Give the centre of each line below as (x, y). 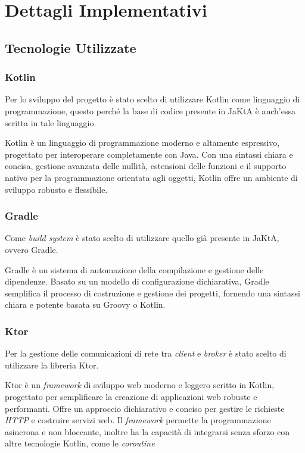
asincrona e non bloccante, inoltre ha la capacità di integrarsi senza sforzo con (147, 431)
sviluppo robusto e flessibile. (56, 189)
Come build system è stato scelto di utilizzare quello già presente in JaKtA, (142, 238)
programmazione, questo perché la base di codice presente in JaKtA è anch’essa (150, 110)
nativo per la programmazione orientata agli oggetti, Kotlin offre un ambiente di (151, 177)
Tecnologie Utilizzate (71, 47)
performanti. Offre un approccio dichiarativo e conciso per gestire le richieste (145, 408)
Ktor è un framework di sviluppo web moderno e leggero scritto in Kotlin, (140, 385)
